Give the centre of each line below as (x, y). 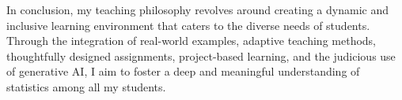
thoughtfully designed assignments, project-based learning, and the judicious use (201, 56)
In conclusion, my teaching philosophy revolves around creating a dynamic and (197, 9)
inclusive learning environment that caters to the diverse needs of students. (188, 25)
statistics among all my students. (86, 86)
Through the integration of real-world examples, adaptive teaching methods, (191, 41)
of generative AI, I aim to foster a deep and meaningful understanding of (183, 71)
